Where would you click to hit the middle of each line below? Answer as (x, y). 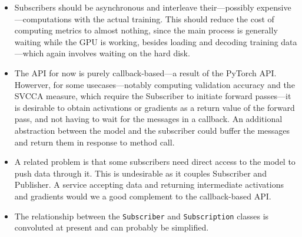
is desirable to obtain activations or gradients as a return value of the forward (155, 107)
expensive (274, 7)
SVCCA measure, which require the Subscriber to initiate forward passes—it (153, 96)
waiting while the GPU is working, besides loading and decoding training (146, 41)
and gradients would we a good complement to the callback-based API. (143, 196)
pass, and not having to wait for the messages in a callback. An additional (148, 119)
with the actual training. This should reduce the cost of (174, 18)
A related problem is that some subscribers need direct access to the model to (155, 162)
